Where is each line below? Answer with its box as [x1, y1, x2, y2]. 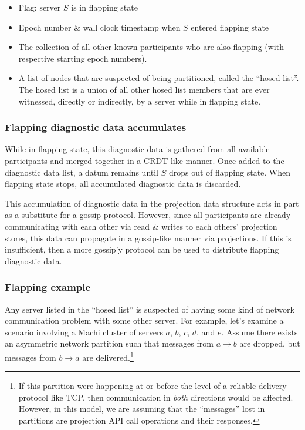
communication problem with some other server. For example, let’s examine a [5, 314, 284, 327]
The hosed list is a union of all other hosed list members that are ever [18, 83, 270, 95]
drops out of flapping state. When [168, 166, 291, 178]
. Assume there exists [221, 325, 298, 338]
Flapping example [5, 280, 91, 294]
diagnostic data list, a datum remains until [5, 166, 159, 178]
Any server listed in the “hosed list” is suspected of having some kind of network [5, 303, 294, 315]
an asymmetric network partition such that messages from [5, 337, 213, 350]
